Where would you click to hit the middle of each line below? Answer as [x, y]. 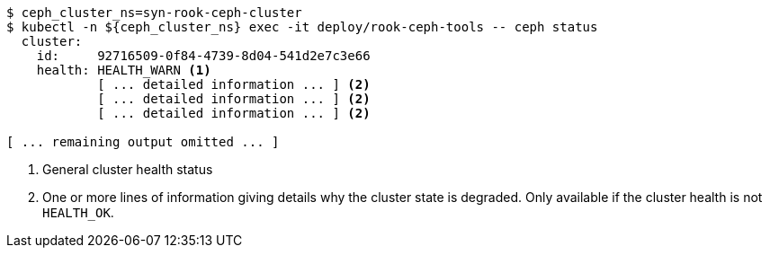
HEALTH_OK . [78, 212]
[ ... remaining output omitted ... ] [143, 142]
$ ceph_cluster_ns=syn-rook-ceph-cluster [154, 13]
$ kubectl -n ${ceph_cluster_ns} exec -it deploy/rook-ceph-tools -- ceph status [302, 27]
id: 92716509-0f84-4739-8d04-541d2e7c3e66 [203, 56]
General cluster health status [128, 169]
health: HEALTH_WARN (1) [124, 70]
